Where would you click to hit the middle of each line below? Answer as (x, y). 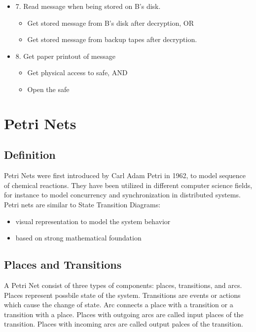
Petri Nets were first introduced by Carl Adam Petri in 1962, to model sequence (125, 175)
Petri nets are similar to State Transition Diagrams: (82, 204)
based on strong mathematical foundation (78, 238)
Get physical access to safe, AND (77, 72)
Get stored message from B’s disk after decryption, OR (110, 23)
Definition (30, 155)
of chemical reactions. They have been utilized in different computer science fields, (128, 185)
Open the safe (48, 89)
